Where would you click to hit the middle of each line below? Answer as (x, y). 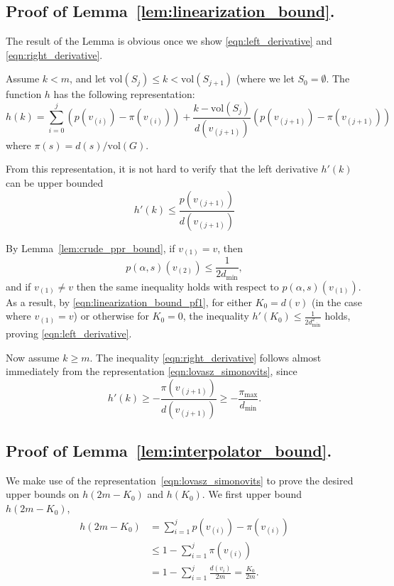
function (24, 94)
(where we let (265, 78)
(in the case (337, 302)
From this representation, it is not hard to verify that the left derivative (162, 169)
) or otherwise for (111, 316)
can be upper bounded (55, 183)
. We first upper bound (252, 494)
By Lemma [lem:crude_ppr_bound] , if (91, 248)
